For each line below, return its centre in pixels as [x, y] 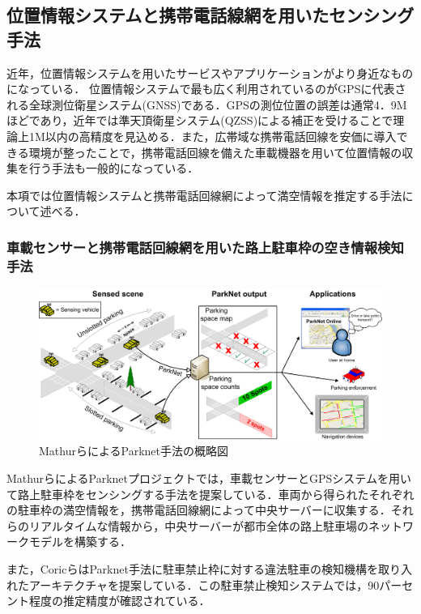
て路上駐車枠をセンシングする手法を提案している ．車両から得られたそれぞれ [210, 494]
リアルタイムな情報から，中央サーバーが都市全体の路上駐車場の [199, 525]
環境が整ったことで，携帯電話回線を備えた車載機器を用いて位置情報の [215, 152]
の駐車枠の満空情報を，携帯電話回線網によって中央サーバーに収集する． [199, 510]
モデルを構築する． [80, 542]
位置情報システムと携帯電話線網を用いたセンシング [210, 15]
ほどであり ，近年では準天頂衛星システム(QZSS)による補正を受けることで [200, 120]
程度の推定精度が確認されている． [119, 601]
